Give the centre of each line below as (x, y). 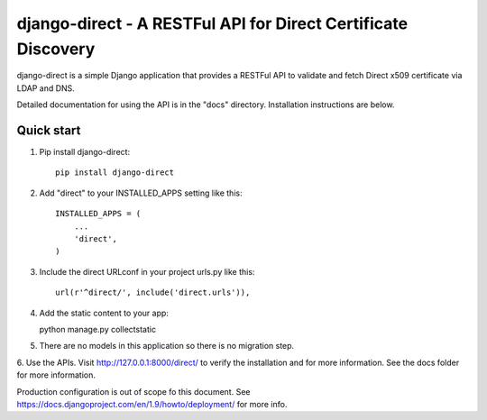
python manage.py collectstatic (98, 329)
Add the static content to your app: (104, 313)
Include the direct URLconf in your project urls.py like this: (147, 271)
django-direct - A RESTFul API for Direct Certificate (212, 23)
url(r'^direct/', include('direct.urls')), (153, 292)
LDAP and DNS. (46, 88)
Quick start (49, 130)
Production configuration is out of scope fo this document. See (133, 391)
